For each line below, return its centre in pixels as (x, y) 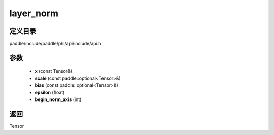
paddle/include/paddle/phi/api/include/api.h (55, 44)
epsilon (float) (50, 92)
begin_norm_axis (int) (58, 99)
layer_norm (34, 13)
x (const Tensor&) (54, 71)
